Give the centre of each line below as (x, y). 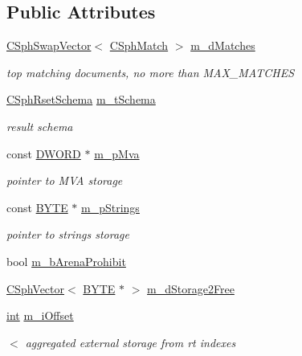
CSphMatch (139, 45)
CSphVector (36, 288)
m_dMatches (223, 45)
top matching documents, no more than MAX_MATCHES (151, 72)
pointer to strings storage (68, 234)
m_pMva (117, 153)
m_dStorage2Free (191, 288)
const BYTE (37, 207)
